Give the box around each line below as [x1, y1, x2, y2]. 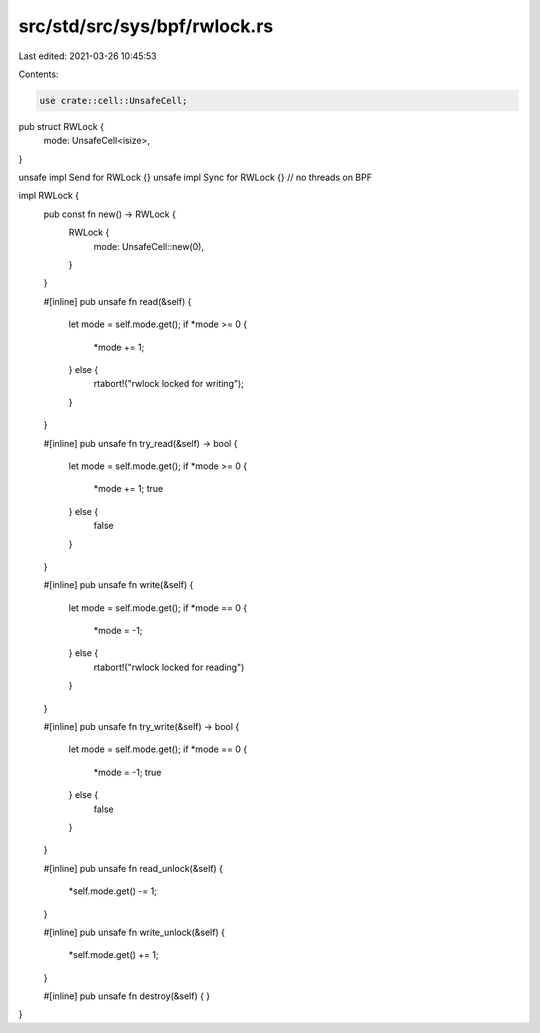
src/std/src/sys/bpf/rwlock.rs [18, 15, 274, 37]
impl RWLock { [18, 190, 80, 202]
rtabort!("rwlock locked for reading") [93, 661, 245, 673]
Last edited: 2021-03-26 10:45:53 [18, 50, 157, 62]
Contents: [18, 68, 59, 80]
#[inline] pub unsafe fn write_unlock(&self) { [43, 926, 225, 938]
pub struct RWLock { [18, 120, 105, 132]
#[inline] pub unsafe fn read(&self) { [43, 295, 192, 307]
